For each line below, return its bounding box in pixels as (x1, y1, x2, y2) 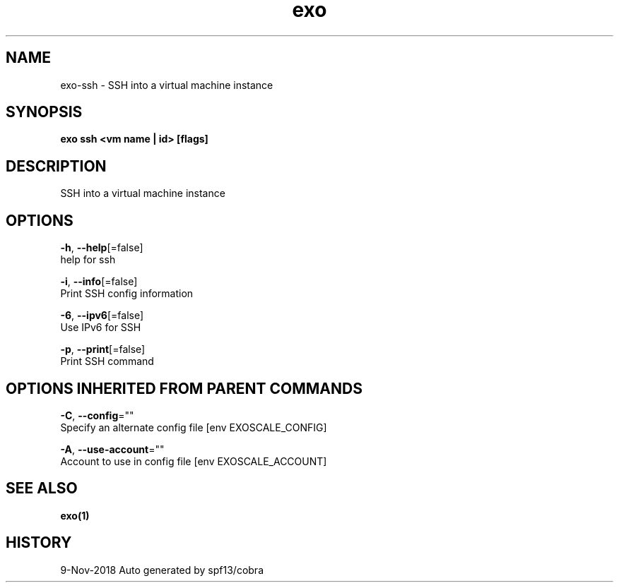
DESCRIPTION (6, 157, 107, 175)
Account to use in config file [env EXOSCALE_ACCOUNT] (60, 455, 327, 467)
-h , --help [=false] (60, 241, 143, 254)
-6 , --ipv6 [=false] (60, 309, 144, 322)
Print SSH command (60, 355, 154, 368)
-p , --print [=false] (60, 343, 146, 356)
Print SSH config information (60, 287, 194, 300)
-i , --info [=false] (60, 275, 138, 288)
